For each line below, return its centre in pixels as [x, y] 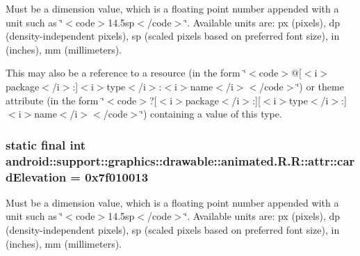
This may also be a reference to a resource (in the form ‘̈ [126, 73]
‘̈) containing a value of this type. [211, 114]
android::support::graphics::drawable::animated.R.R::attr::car [180, 160]
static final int [46, 144]
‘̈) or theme [320, 86]
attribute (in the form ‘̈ [55, 100]
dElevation [36, 176]
